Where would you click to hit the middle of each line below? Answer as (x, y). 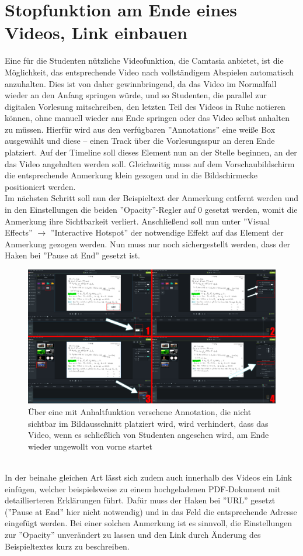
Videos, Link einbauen (96, 32)
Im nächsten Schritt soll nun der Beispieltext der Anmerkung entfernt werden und (152, 198)
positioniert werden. (40, 186)
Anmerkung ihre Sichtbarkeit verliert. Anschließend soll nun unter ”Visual (137, 221)
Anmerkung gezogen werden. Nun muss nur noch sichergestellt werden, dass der (148, 244)
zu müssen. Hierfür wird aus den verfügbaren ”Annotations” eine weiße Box (140, 129)
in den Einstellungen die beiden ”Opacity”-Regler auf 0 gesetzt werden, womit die (151, 210)
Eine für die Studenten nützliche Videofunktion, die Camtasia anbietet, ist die (144, 61)
